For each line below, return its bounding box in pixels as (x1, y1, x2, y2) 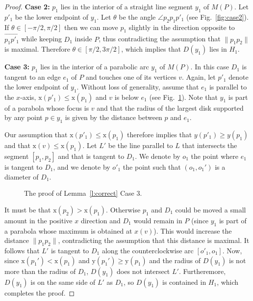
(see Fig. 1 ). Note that (149, 91, 218, 102)
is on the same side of (30, 276, 96, 287)
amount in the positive (4, 215, 73, 225)
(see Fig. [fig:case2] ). (186, 11, 249, 22)
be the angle (119, 11, 156, 22)
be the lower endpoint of (15, 11, 89, 22)
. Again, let (181, 72, 216, 82)
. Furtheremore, (178, 266, 226, 276)
